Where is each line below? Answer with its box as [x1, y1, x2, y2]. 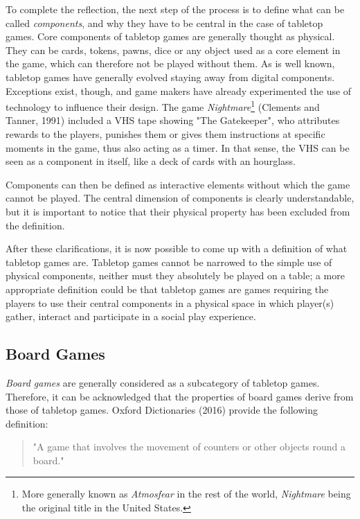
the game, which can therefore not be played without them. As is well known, [6, 56, 335, 71]
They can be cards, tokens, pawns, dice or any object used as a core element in [6, 42, 341, 57]
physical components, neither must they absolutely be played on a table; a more [6, 268, 345, 283]
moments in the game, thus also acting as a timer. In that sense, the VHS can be [6, 140, 350, 155]
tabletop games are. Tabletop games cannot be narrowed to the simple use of [6, 254, 332, 269]
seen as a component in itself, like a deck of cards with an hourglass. [6, 154, 296, 168]
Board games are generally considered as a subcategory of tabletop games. [6, 375, 320, 389]
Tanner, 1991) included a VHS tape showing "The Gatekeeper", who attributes [6, 113, 340, 127]
